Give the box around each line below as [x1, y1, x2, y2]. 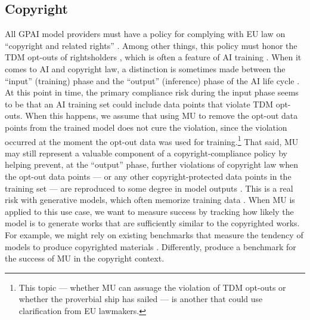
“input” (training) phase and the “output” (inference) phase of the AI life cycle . [5, 74, 300, 87]
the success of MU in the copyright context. [5, 252, 165, 264]
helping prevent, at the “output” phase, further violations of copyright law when [5, 158, 298, 171]
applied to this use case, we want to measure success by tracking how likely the [5, 205, 294, 217]
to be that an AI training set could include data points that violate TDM [5, 97, 273, 110]
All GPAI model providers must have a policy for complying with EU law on [5, 27, 286, 40]
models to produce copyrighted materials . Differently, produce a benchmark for [5, 240, 296, 253]
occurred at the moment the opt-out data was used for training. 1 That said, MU [5, 133, 299, 147]
